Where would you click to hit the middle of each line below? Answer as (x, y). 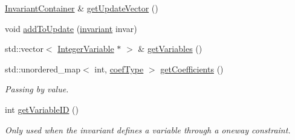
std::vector (24, 49)
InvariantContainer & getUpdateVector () (82, 8)
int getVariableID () (42, 109)
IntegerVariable (86, 49)
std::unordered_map (43, 68)
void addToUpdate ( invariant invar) (71, 28)
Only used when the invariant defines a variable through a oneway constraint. (148, 129)
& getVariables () (170, 49)
